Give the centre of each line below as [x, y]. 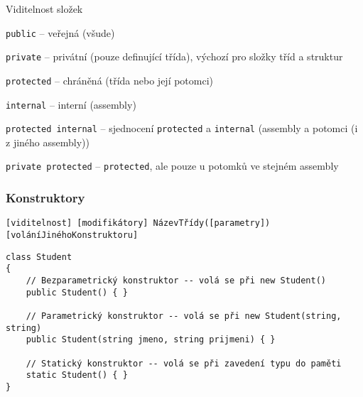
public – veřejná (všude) [60, 32]
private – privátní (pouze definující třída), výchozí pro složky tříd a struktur [174, 56]
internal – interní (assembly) [71, 104]
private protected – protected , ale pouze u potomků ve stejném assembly [172, 166]
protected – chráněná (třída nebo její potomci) [110, 80]
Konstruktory [45, 198]
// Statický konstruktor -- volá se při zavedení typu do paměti [184, 363]
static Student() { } [77, 375]
